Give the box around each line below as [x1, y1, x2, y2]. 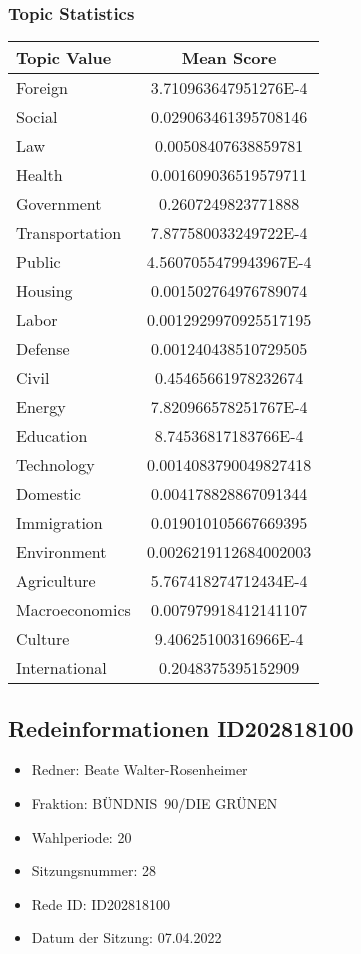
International [16, 656, 107, 680]
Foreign [16, 76, 68, 100]
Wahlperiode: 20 [31, 826, 132, 847]
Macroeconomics [16, 598, 131, 622]
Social [16, 105, 58, 129]
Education [16, 424, 88, 448]
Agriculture [16, 569, 96, 593]
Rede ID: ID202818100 [31, 893, 171, 914]
